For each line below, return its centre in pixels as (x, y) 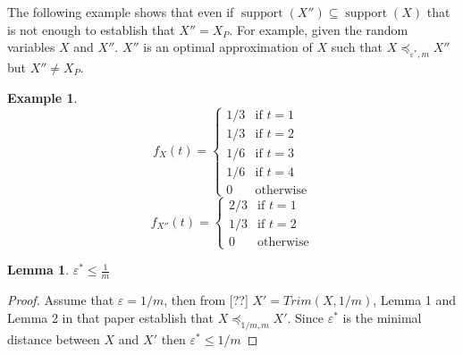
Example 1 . (42, 97)
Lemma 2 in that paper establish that (110, 317)
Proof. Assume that (61, 300)
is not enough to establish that (91, 29)
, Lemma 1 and (415, 300)
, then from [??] (206, 300)
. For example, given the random (319, 29)
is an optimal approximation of (228, 47)
